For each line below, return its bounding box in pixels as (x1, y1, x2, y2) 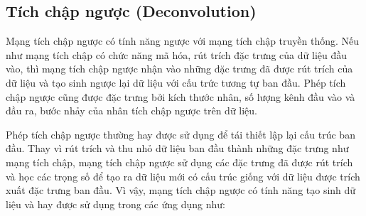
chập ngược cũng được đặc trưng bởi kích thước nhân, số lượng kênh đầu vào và (6, 89, 355, 104)
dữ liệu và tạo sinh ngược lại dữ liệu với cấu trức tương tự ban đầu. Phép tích (6, 75, 346, 90)
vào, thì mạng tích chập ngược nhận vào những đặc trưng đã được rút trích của (6, 61, 353, 76)
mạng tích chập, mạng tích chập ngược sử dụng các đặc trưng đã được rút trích (6, 154, 353, 169)
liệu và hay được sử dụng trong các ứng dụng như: (6, 196, 225, 211)
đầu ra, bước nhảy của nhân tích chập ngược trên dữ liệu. (6, 103, 258, 118)
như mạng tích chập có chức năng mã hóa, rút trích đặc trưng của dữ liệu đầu (6, 47, 348, 62)
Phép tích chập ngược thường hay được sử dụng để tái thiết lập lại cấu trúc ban (6, 126, 355, 141)
